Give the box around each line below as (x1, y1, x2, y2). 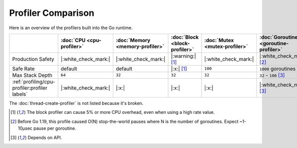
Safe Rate (12, 65, 35, 72)
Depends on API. (27, 134, 62, 141)
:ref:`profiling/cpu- (12, 78, 55, 85)
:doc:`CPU (60, 37, 86, 44)
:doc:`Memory (115, 37, 150, 44)
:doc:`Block (171, 34, 199, 41)
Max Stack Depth (12, 72, 52, 79)
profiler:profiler (12, 84, 48, 91)
